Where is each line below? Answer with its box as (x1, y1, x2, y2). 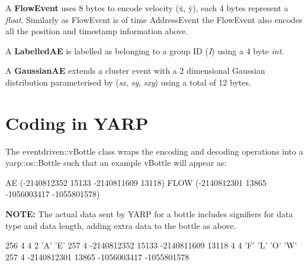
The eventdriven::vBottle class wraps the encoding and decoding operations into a (5, 145, 303, 157)
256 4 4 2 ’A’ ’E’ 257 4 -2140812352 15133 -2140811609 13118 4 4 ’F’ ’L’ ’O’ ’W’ (5, 239, 297, 251)
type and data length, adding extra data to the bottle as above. (5, 219, 236, 231)
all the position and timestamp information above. (5, 25, 188, 37)
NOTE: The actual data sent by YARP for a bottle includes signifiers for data (5, 208, 293, 220)
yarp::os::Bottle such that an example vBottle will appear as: (5, 156, 227, 169)
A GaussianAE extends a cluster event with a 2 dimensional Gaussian (5, 64, 265, 77)
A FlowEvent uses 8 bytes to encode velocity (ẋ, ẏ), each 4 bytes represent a (5, 2, 288, 14)
